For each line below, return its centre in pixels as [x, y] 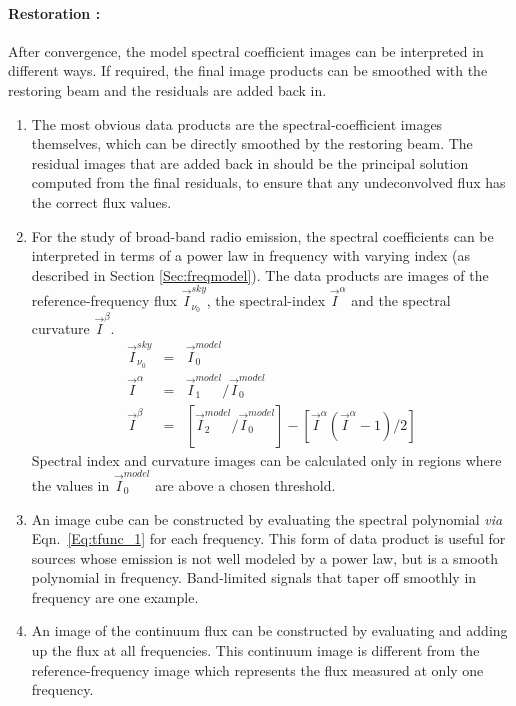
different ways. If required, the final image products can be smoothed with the [248, 70]
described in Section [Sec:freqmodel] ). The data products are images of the [260, 274]
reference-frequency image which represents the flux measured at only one [257, 669]
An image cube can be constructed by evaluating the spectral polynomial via [267, 518]
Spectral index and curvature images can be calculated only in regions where [266, 459]
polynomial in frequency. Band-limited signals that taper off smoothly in [254, 577]
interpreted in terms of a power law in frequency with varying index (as [251, 255]
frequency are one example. [115, 596]
